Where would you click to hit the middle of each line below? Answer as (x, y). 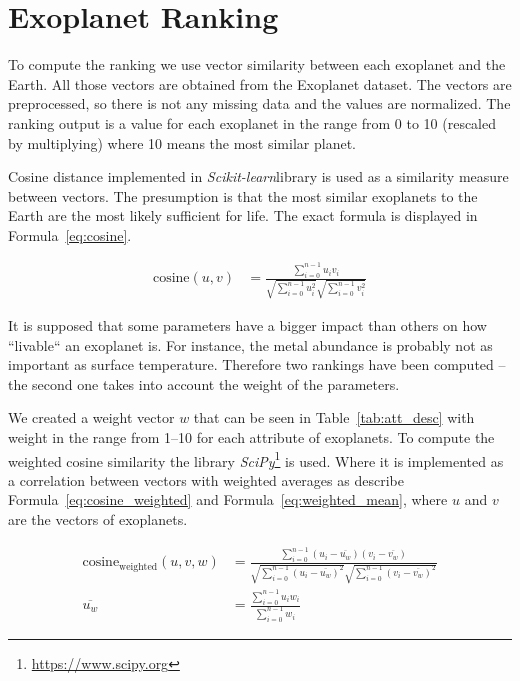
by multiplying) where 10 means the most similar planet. (182, 142)
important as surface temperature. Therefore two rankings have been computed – (257, 364)
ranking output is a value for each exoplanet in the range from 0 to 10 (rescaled (252, 122)
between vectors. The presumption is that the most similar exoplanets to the (243, 195)
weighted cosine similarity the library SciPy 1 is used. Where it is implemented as (256, 459)
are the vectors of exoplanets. (98, 519)
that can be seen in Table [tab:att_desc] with (334, 417)
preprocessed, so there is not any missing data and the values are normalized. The (259, 103)
